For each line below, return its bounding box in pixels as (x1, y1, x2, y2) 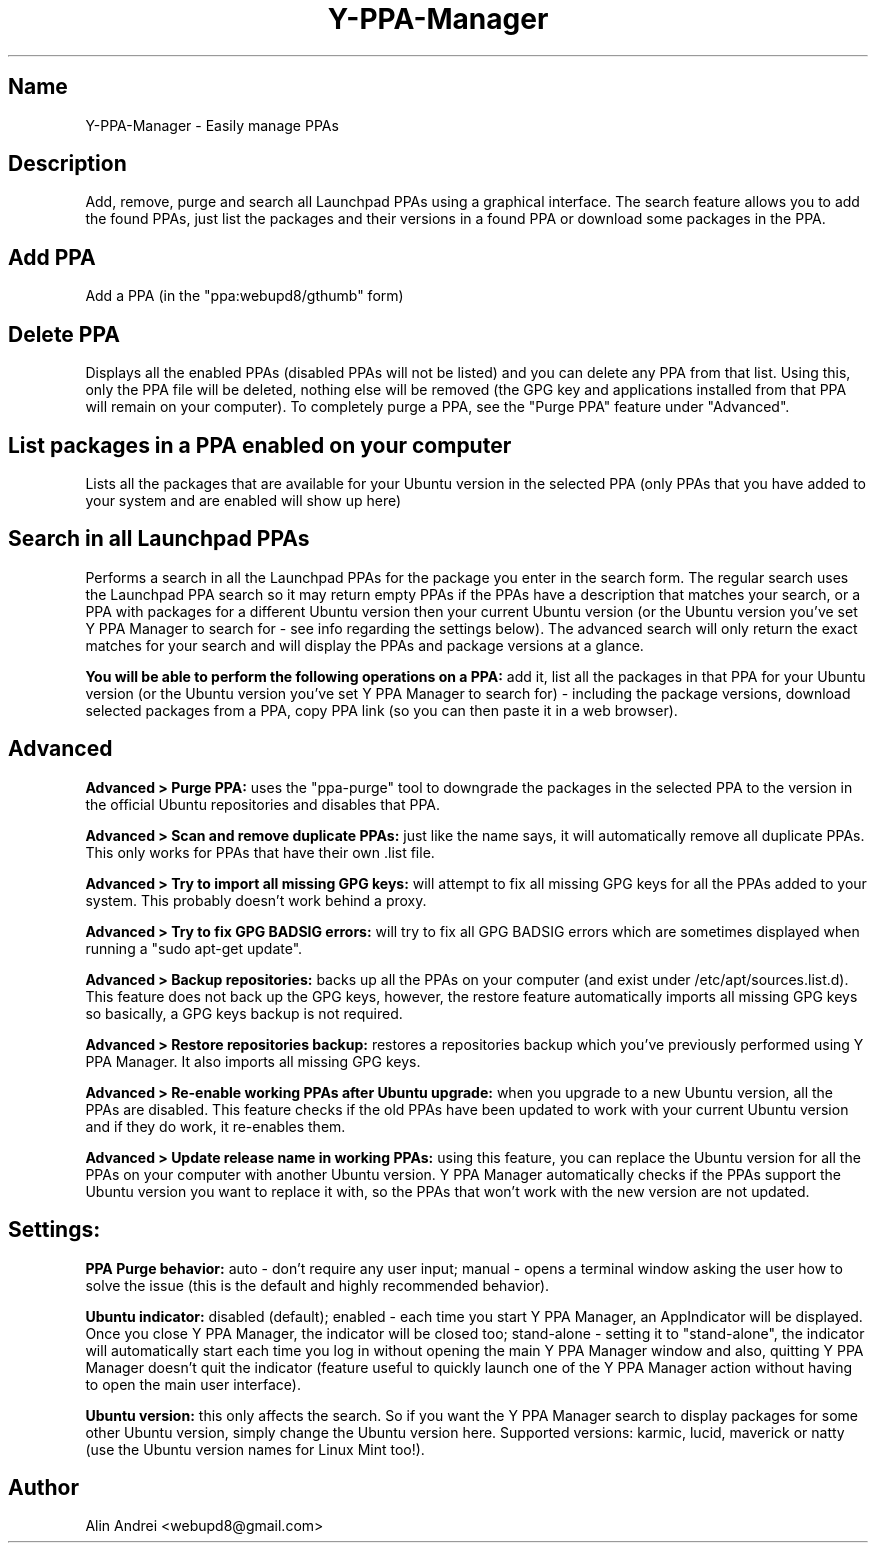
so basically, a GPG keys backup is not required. (85, 1004, 403, 1022)
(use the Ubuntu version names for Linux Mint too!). (85, 1440, 425, 1458)
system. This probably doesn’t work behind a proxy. (85, 891, 427, 909)
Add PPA (8, 244, 96, 270)
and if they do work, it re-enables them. (85, 1117, 346, 1135)
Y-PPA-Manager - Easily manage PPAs (85, 116, 339, 134)
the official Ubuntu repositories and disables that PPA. (85, 795, 441, 813)
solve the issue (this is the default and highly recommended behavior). (85, 1276, 550, 1294)
